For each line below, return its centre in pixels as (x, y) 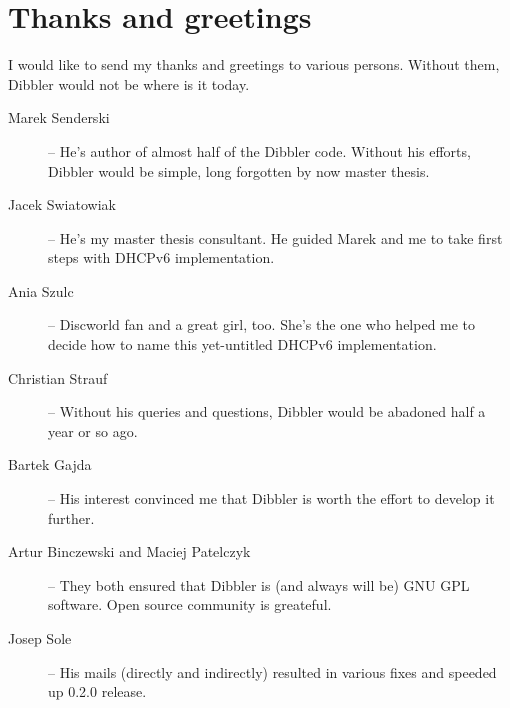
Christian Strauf (58, 377)
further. (71, 517)
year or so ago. (93, 430)
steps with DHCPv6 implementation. (161, 257)
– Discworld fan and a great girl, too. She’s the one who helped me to (262, 324)
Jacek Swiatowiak (62, 204)
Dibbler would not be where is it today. (129, 83)
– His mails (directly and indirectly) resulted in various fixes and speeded (272, 671)
